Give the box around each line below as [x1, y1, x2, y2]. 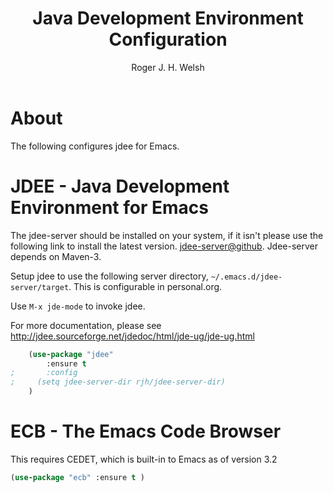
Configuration [108, 28, 228, 51]
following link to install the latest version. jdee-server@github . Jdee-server [10, 240, 319, 252]
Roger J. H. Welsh [131, 61, 205, 73]
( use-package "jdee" [28, 349, 114, 359]
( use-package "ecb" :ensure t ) [10, 472, 145, 482]
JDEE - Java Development [10, 175, 230, 197]
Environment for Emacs [10, 196, 209, 219]
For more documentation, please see [10, 319, 162, 331]
